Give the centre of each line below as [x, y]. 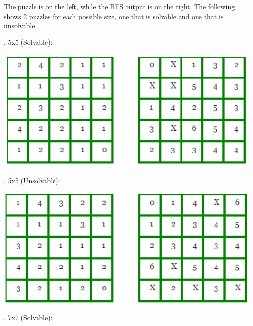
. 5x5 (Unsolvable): [32, 180]
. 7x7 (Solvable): [28, 317]
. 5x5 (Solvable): [28, 42]
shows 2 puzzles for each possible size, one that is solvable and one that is [114, 16]
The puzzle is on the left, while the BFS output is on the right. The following [119, 6]
